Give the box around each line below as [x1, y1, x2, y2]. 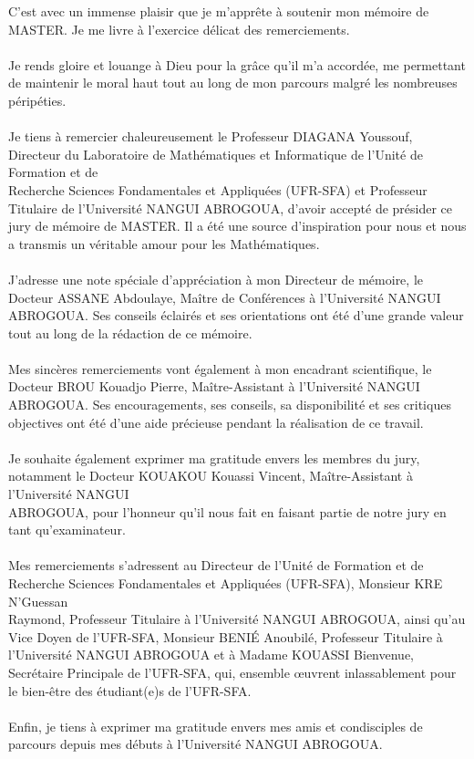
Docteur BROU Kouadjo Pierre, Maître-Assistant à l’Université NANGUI [8, 377, 420, 396]
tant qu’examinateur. [8, 520, 126, 539]
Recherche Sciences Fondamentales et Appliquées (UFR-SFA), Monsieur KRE [8, 574, 443, 592]
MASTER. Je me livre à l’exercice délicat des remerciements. [8, 19, 350, 38]
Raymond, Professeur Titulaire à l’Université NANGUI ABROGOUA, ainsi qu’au [8, 609, 466, 629]
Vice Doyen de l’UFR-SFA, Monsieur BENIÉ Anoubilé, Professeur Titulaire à [8, 627, 443, 646]
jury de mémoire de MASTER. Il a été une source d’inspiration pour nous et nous [8, 216, 467, 235]
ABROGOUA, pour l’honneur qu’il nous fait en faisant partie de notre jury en [8, 502, 447, 521]
